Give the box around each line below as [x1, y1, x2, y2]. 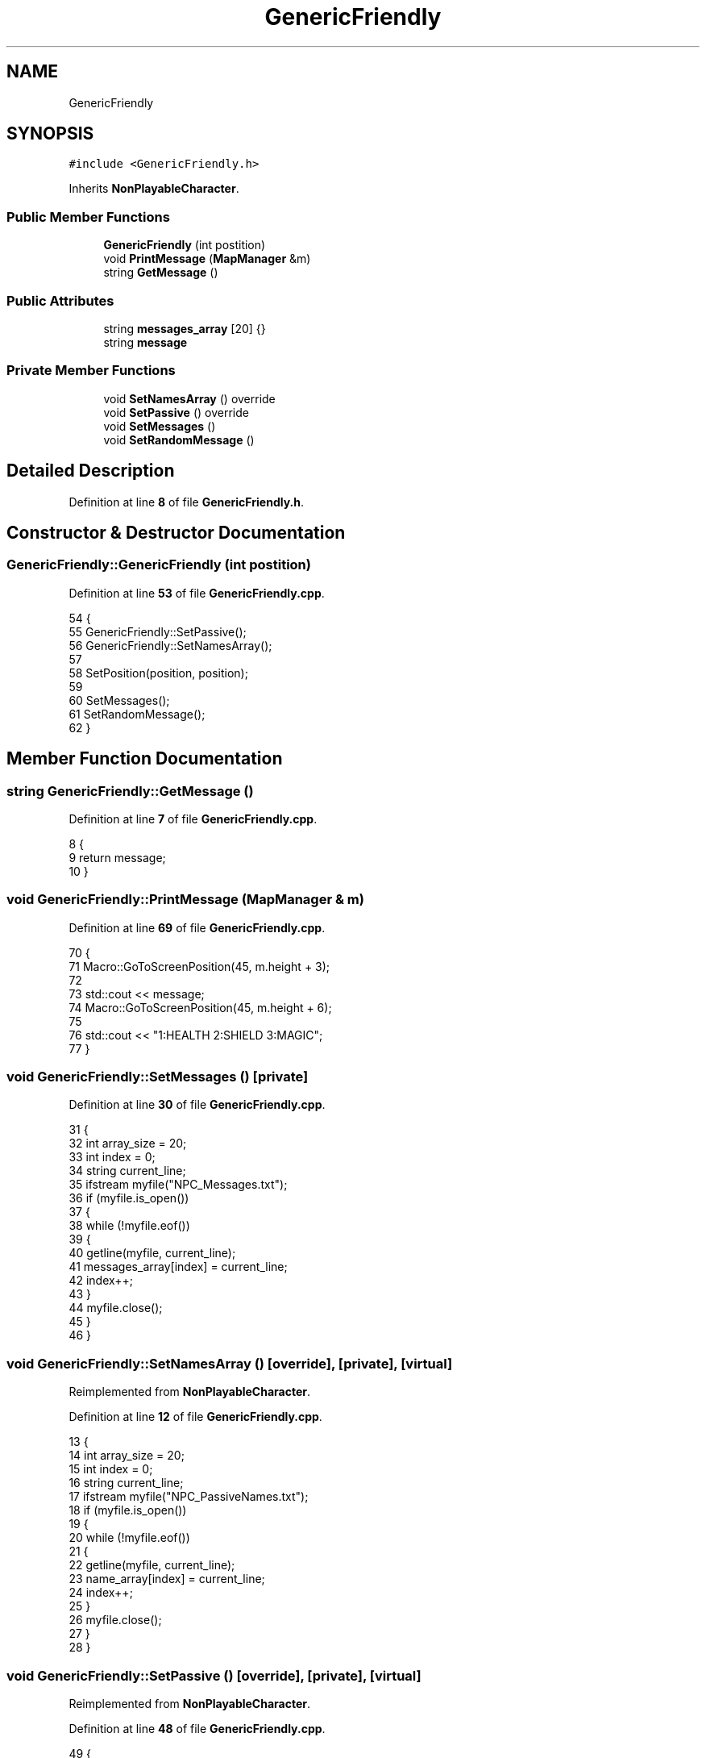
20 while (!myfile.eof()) [69, 1531, 190, 1545]
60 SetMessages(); [69, 693, 170, 707]
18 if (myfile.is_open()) [69, 1503, 187, 1518]
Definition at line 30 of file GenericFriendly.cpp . [69, 1098, 326, 1112]
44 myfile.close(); [69, 1301, 163, 1315]
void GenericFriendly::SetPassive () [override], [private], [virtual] [6, 1667, 422, 1684]
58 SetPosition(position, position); [69, 665, 248, 680]
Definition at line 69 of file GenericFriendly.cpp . [69, 920, 326, 935]
